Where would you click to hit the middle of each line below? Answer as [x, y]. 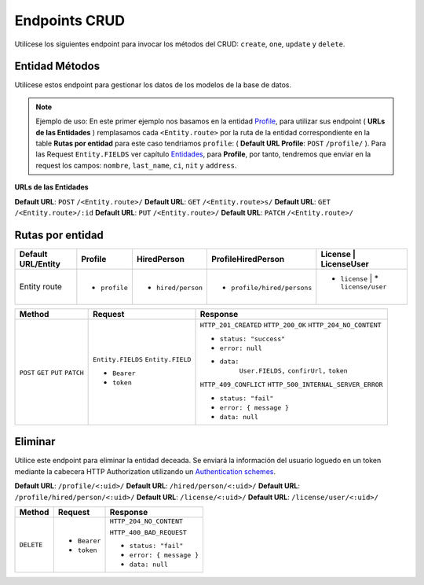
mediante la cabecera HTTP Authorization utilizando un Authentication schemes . [145, 471]
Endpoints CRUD [70, 20]
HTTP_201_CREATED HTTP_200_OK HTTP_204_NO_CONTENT [291, 325]
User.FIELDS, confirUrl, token [294, 371]
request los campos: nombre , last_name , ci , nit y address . [136, 165]
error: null [241, 348]
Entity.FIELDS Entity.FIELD [142, 359]
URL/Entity [40, 263]
